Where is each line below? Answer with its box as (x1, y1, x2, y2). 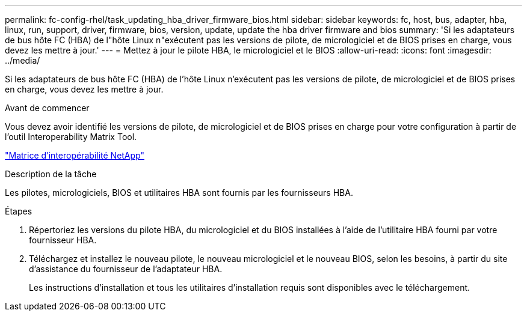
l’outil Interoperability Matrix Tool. (5, 132, 137, 142)
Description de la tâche (5, 169, 97, 179)
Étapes (5, 206, 32, 216)
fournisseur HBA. (29, 235, 97, 245)
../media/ (5, 55, 40, 65)
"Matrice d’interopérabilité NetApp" (5, 150, 144, 160)
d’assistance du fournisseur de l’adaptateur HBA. (29, 264, 223, 274)
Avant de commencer (5, 103, 90, 113)
